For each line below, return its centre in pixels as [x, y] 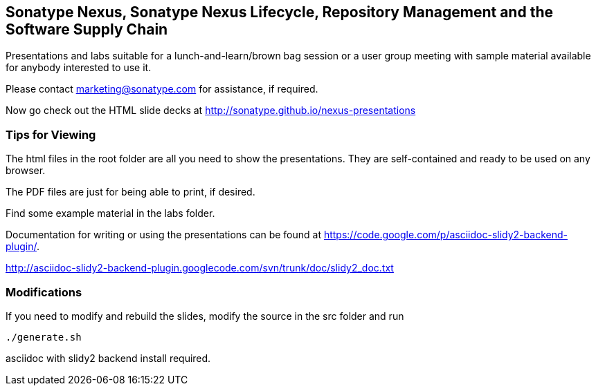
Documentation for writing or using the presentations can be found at [163, 235]
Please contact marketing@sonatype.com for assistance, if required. [162, 89]
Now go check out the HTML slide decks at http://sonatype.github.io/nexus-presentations [211, 111]
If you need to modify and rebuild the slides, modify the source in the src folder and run [205, 316]
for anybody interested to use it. [79, 68]
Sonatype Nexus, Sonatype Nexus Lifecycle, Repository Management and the [279, 12]
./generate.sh [44, 337]
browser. [26, 171]
